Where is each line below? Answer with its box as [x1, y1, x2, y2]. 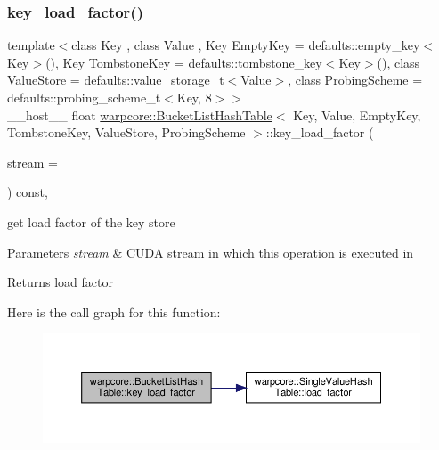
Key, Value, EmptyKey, [293, 105, 421, 124]
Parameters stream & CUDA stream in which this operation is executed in [7, 242, 414, 261]
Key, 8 [176, 88, 212, 106]
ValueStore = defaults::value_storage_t [7, 70, 224, 89]
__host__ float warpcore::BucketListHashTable [7, 105, 272, 124]
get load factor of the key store [7, 212, 175, 231]
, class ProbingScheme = [288, 70, 423, 89]
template [7, 36, 55, 54]
